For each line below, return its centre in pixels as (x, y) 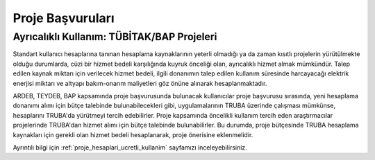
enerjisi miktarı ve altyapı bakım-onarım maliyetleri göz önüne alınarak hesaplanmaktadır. (140, 83)
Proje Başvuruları (64, 18)
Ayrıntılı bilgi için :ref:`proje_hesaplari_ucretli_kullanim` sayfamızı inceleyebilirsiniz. (130, 147)
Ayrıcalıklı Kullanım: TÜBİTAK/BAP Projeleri (115, 37)
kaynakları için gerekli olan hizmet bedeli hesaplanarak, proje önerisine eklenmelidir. (133, 134)
